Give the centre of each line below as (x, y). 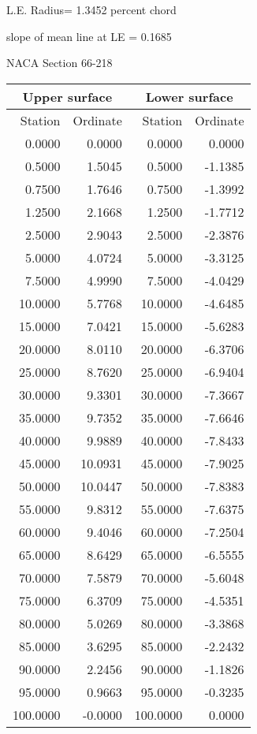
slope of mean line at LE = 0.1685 (89, 36)
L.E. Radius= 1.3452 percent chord (91, 9)
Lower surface (189, 96)
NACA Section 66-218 (60, 63)
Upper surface (67, 96)
